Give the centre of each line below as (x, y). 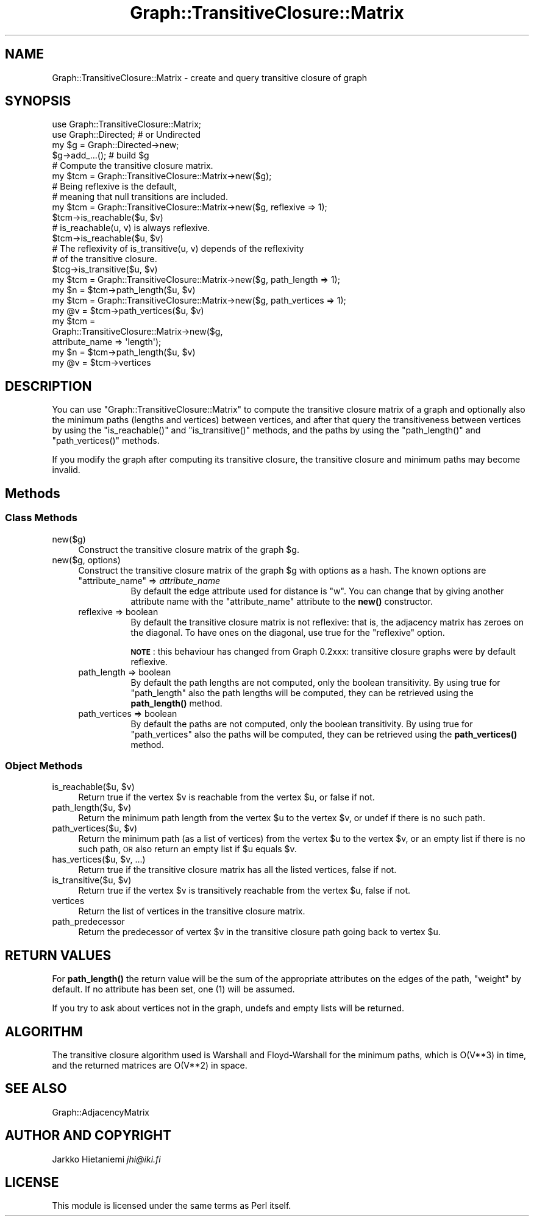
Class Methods (41, 518)
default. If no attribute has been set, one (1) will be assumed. (173, 989)
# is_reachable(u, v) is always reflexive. (131, 228)
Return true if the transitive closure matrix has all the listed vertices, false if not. (237, 870)
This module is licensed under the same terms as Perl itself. (172, 1206)
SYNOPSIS (38, 101)
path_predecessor (88, 922)
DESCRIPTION (48, 386)
